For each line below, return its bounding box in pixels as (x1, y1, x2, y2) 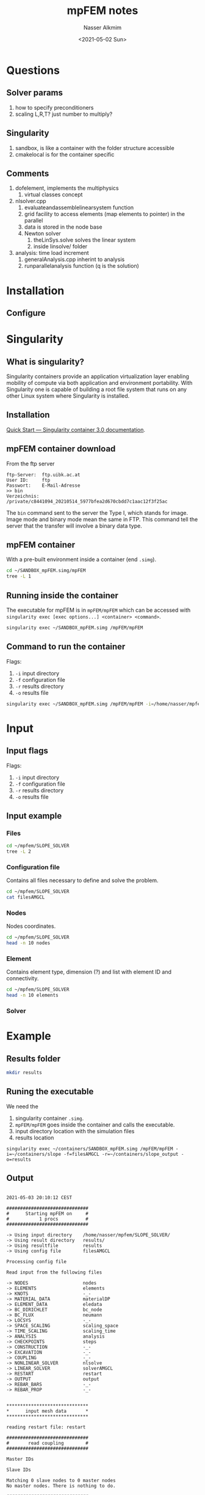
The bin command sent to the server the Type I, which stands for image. (6, 509, 188, 516)
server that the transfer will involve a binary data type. (6, 522, 142, 529)
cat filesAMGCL (6, 894, 45, 900)
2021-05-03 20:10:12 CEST (6, 1194, 72, 1200)
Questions (6, 63, 60, 77)
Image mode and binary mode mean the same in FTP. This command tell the (6, 515, 198, 523)
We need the (6, 1102, 38, 1110)
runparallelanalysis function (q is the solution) (24, 262, 139, 270)
